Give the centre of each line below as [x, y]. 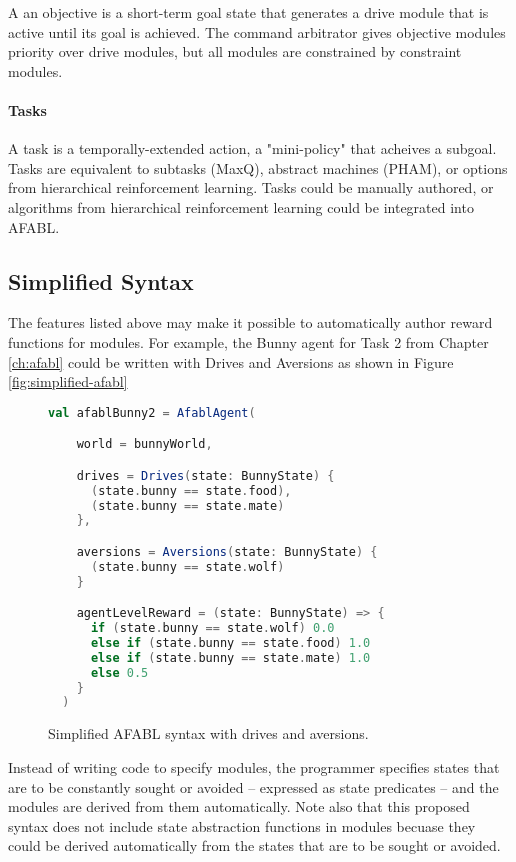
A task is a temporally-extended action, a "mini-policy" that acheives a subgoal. [252, 148]
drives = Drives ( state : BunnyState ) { [205, 475]
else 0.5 [119, 672]
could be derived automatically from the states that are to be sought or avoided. [254, 845]
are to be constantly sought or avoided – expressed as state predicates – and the [253, 786]
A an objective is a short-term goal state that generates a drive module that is [248, 12]
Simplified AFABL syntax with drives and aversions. [208, 733]
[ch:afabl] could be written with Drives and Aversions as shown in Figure [231, 361]
